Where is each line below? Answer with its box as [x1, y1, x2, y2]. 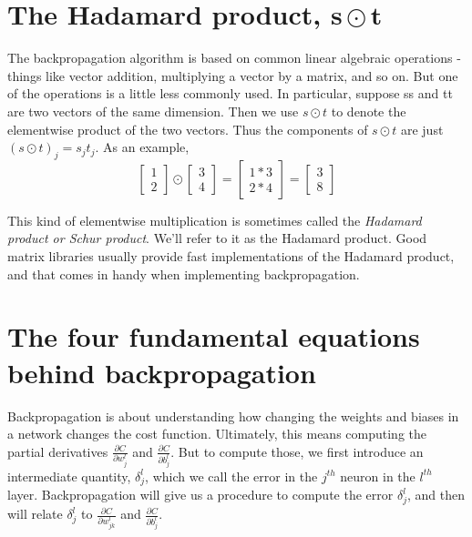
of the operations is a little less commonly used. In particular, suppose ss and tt [7, 84, 453, 103]
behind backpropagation [7, 353, 316, 390]
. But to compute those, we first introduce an [170, 441, 424, 461]
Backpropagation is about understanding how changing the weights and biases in [7, 406, 459, 425]
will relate [7, 504, 63, 523]
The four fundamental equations [7, 318, 420, 355]
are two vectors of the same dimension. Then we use [7, 101, 299, 120]
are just [400, 119, 444, 138]
